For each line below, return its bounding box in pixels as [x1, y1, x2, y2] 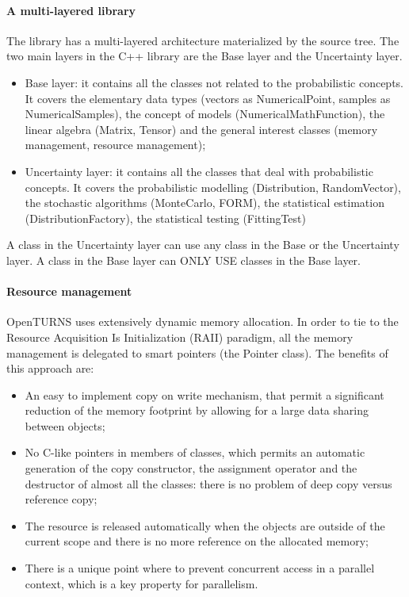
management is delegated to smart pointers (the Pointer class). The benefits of [6, 344, 388, 361]
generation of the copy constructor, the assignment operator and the [25, 460, 357, 476]
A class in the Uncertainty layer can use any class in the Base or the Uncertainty [6, 236, 399, 253]
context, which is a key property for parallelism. [25, 575, 258, 591]
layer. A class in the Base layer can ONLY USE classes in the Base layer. [6, 251, 361, 268]
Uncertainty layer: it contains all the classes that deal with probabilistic [25, 163, 373, 179]
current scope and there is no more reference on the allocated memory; [25, 533, 369, 549]
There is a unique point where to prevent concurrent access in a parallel [25, 560, 375, 576]
